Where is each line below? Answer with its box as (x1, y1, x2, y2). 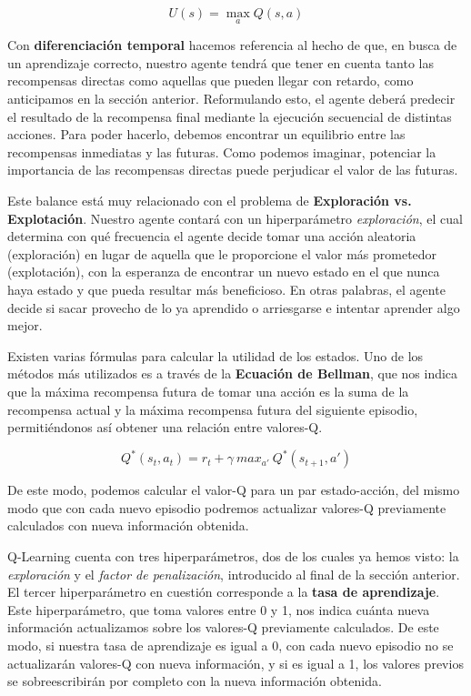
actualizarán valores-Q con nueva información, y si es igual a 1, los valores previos (7, 653, 464, 672)
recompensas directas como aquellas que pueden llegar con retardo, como (7, 71, 414, 90)
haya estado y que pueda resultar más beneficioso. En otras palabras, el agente (7, 279, 446, 298)
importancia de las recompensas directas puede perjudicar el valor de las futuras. (7, 160, 458, 179)
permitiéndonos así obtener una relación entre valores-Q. (7, 418, 323, 437)
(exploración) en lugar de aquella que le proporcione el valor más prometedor (7, 244, 437, 263)
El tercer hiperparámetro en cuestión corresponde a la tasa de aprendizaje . (7, 582, 440, 601)
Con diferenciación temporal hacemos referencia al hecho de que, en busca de (7, 35, 457, 55)
